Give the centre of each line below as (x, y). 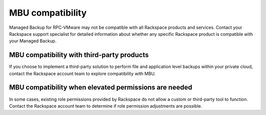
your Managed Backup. (33, 41)
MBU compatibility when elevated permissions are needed (100, 87)
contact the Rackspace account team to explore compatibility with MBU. (83, 73)
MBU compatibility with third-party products (79, 55)
